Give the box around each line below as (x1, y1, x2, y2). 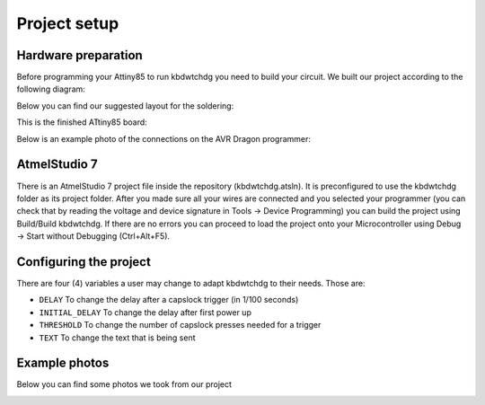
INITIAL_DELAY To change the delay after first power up (39, 306, 251, 318)
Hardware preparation (16, 48, 143, 63)
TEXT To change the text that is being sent (39, 332, 196, 343)
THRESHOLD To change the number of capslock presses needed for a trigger (39, 320, 322, 330)
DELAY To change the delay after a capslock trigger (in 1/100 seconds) (39, 295, 299, 305)
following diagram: (16, 84, 85, 94)
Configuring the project (16, 254, 152, 269)
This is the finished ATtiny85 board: (16, 117, 147, 128)
